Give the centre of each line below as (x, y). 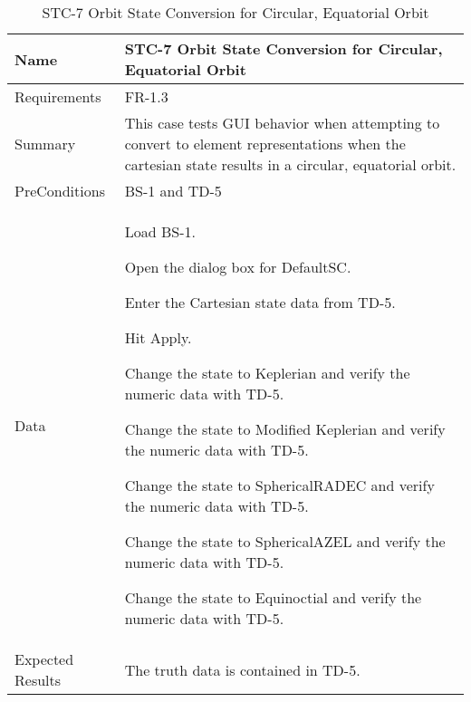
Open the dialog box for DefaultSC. (238, 267)
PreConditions (60, 191)
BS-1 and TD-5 (173, 191)
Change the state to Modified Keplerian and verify (285, 429)
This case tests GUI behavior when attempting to (282, 123)
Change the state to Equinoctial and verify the (273, 597)
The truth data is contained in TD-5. (242, 669)
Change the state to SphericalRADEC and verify (279, 485)
